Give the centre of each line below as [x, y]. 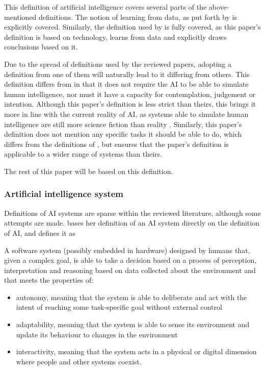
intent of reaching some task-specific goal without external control [119, 307]
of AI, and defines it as [40, 232]
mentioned [20, 17]
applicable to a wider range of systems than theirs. [83, 154]
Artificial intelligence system [64, 194]
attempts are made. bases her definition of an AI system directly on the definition [132, 223]
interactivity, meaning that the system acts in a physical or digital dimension [136, 351]
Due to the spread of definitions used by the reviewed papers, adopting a [118, 64]
